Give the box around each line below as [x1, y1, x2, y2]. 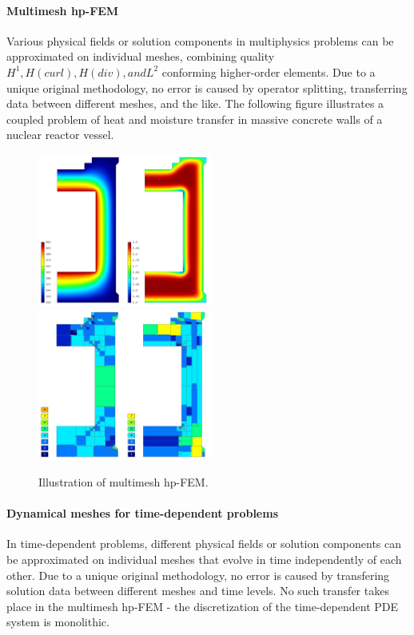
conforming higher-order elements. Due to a [161, 63, 376, 80]
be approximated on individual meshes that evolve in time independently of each [6, 551, 402, 568]
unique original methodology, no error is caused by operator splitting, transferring [6, 79, 408, 96]
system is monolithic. [6, 613, 109, 630]
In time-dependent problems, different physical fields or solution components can [6, 535, 402, 552]
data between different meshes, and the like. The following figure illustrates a [6, 95, 384, 112]
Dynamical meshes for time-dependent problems [6, 505, 279, 522]
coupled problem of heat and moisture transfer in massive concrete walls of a [6, 110, 383, 127]
